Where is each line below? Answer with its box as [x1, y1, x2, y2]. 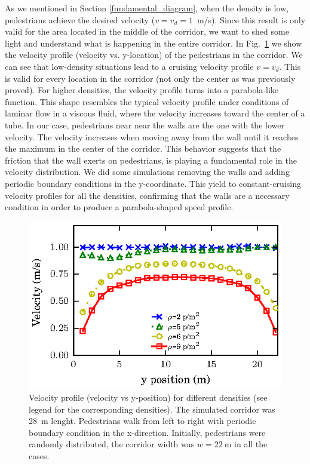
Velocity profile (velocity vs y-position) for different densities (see [29, 391, 268, 403]
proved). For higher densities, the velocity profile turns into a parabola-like [5, 84, 279, 96]
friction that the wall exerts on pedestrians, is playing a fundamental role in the [5, 153, 297, 166]
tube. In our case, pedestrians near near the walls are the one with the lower [5, 118, 284, 131]
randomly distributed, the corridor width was [29, 438, 195, 450]
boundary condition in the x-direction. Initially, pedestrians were [29, 426, 266, 438]
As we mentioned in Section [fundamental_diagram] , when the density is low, [5, 2, 289, 14]
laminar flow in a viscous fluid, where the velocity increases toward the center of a [5, 107, 305, 119]
